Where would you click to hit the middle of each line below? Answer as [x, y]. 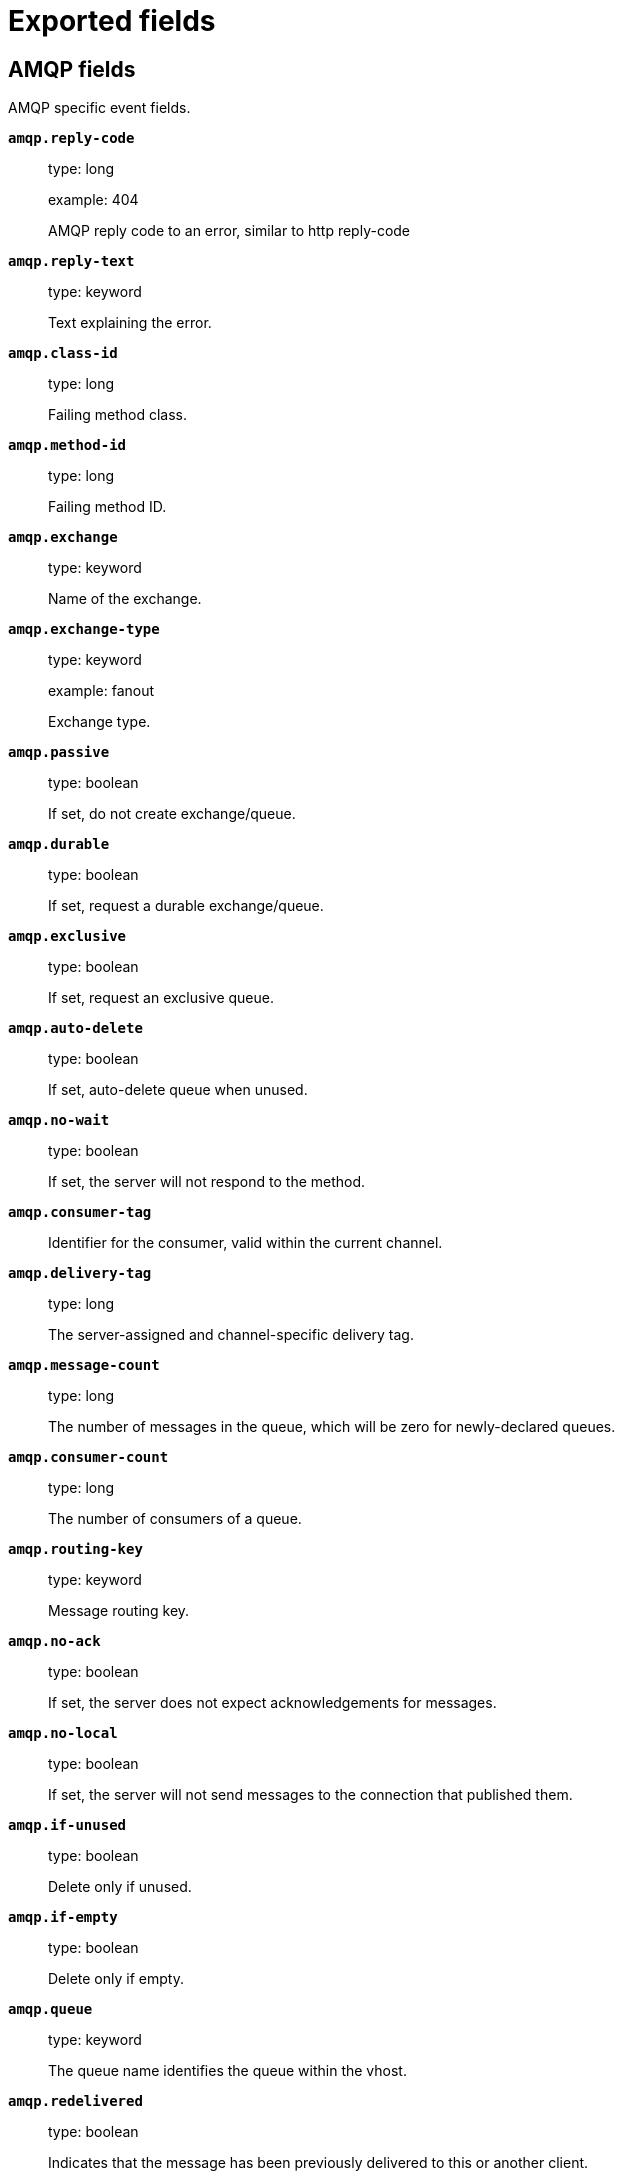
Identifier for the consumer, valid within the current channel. [245, 1243]
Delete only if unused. [120, 1887]
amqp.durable [59, 844]
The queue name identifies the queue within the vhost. [227, 2071]
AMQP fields [72, 69]
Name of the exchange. [125, 599]
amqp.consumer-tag [80, 1212]
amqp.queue [50, 2009]
